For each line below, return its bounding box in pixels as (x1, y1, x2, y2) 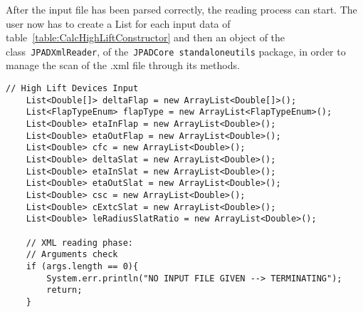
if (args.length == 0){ (26, 261, 139, 271)
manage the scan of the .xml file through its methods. (6, 58, 240, 73)
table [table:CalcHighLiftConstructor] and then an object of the (6, 30, 285, 45)
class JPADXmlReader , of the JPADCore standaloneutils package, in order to (6, 43, 346, 58)
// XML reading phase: (26, 237, 133, 248)
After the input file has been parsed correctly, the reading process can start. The (6, 2, 357, 16)
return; (46, 285, 83, 296)
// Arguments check (26, 249, 118, 260)
